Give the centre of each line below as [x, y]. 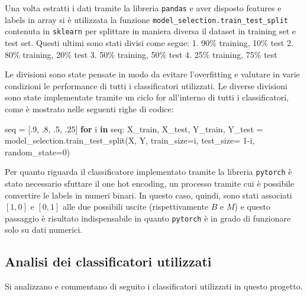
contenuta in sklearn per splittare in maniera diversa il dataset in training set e [151, 31]
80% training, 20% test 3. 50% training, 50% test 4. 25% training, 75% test [141, 54]
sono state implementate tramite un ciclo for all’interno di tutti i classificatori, [147, 97]
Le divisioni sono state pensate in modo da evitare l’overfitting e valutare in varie [152, 74]
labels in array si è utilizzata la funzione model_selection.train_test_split [146, 19]
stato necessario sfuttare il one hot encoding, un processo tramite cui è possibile [150, 183]
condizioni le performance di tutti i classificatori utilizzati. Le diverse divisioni [146, 85]
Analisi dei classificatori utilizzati [108, 261]
